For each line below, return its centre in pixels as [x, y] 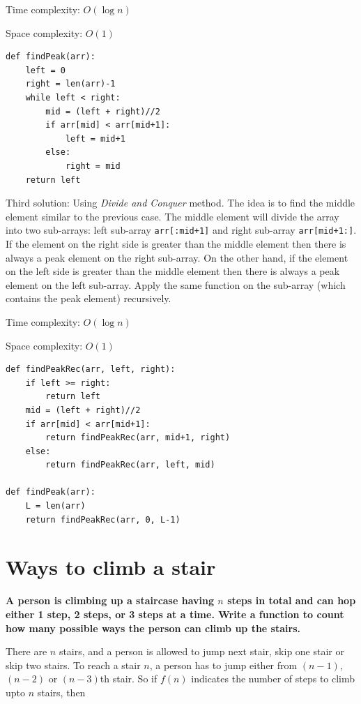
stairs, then [61, 692]
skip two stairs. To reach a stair [73, 665]
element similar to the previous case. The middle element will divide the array [172, 216]
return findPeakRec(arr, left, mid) [130, 465]
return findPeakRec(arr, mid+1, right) [138, 438]
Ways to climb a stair [111, 567]
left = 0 [45, 70]
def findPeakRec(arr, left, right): [91, 369]
